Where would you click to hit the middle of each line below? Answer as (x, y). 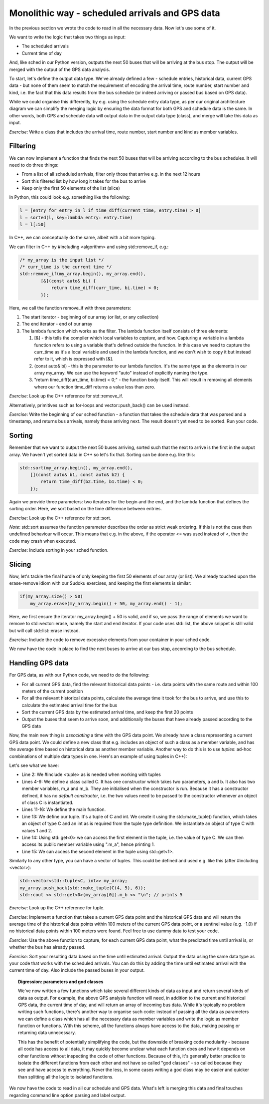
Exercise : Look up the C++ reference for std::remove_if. (66, 396)
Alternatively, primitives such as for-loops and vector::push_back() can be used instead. (100, 405)
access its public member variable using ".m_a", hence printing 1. (88, 844)
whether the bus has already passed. (47, 947)
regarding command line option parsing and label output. (67, 1095)
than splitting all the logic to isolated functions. (66, 1077)
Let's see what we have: (34, 765)
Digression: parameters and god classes (61, 982)
